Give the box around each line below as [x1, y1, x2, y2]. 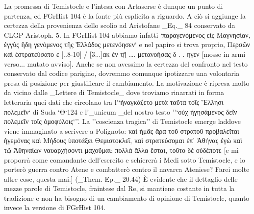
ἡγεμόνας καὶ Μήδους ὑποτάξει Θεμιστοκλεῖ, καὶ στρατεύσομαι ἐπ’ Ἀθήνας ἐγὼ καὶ [4, 135, 242, 145]
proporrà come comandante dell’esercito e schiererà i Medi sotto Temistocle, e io [4, 154, 246, 165]
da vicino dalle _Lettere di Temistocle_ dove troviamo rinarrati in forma [4, 87, 224, 97]
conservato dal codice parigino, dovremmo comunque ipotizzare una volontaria [4, 68, 240, 78]
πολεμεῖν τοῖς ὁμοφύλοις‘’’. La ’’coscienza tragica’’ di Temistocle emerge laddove [4, 116, 241, 126]
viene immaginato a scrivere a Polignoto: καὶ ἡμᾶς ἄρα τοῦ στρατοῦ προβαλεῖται [4, 125, 239, 136]
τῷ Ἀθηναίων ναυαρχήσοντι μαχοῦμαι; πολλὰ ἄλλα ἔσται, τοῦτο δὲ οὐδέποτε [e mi [4, 144, 239, 155]
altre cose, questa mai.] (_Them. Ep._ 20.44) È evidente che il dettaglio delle [4, 173, 238, 184]
